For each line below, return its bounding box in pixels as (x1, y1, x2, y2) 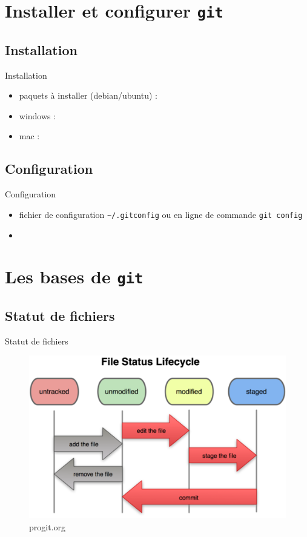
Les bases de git (5, 264, 144, 289)
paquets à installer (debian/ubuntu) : (19, 89, 157, 102)
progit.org (29, 520, 65, 533)
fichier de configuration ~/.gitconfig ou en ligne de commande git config (19, 208, 303, 220)
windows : (19, 109, 56, 122)
